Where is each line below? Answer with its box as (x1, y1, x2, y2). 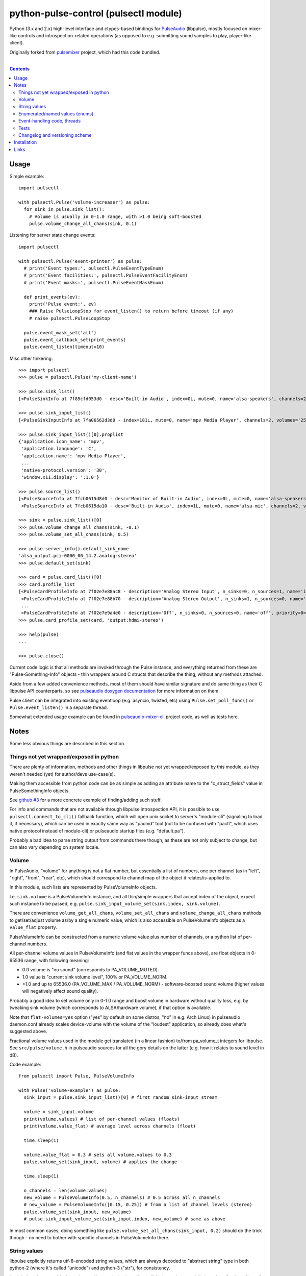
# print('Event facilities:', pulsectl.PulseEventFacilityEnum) (23, 273, 188, 278)
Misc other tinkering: (9, 355, 53, 361)
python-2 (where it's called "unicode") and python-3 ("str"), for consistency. (9, 1265, 170, 1271)
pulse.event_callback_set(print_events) (23, 337, 126, 342)
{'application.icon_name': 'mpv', (18, 438, 105, 444)
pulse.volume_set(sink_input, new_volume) (23, 1209, 132, 1215)
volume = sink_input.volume (23, 1109, 94, 1115)
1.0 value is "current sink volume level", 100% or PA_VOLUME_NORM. (22, 974, 168, 980)
